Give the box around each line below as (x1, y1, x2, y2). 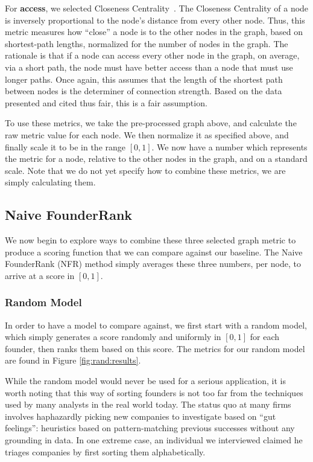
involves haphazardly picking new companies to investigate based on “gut (5, 409, 276, 422)
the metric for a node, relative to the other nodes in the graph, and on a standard (5, 152, 308, 165)
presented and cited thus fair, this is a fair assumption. (5, 96, 207, 109)
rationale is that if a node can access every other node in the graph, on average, (5, 49, 300, 62)
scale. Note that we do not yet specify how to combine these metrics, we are (5, 164, 286, 176)
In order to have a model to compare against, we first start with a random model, (5, 318, 307, 331)
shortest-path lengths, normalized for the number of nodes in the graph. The (5, 37, 288, 50)
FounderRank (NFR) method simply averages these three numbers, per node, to (5, 257, 301, 270)
